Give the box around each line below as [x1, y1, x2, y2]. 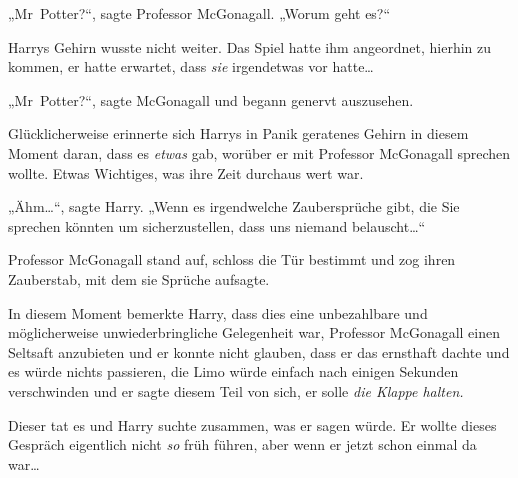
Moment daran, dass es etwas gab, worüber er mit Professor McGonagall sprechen [8, 142, 511, 163]
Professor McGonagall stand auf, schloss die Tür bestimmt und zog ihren [8, 249, 456, 270]
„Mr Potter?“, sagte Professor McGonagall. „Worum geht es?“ [8, 3, 391, 23]
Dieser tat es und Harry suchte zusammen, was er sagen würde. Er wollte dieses [8, 414, 497, 435]
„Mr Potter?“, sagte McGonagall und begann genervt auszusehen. [8, 89, 414, 110]
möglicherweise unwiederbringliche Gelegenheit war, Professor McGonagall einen [8, 322, 501, 343]
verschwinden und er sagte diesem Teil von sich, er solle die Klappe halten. [8, 380, 464, 401]
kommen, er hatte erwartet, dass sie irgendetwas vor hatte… [8, 56, 374, 77]
